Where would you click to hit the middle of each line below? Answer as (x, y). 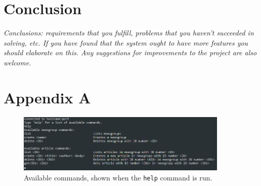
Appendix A (47, 97)
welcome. (17, 62)
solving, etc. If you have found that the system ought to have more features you (126, 42)
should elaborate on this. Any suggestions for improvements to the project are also (130, 52)
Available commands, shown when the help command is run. (118, 177)
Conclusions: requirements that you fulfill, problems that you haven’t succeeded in (129, 33)
